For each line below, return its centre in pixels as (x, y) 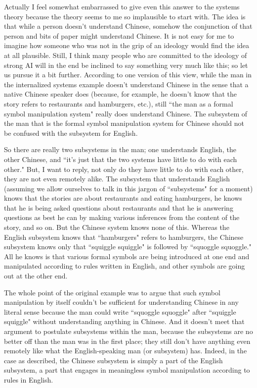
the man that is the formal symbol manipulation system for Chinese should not (124, 123)
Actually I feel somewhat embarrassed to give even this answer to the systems (122, 6)
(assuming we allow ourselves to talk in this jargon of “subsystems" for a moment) (128, 188)
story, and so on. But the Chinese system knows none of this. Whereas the (117, 227)
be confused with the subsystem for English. (71, 133)
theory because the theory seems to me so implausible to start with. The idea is (125, 16)
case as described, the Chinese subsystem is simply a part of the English (113, 360)
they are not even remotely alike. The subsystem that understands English (117, 179)
